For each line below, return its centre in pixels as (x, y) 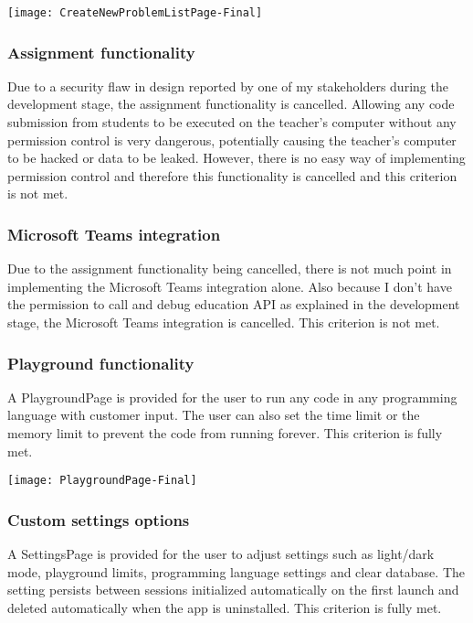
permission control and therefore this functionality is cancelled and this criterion (232, 175)
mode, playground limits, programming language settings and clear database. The (236, 571)
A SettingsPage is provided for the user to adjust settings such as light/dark (221, 554)
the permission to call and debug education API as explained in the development (234, 304)
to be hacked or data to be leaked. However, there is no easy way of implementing (236, 158)
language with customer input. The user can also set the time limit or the (214, 415)
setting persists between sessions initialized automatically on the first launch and (233, 590)
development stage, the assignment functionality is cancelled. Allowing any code (231, 104)
